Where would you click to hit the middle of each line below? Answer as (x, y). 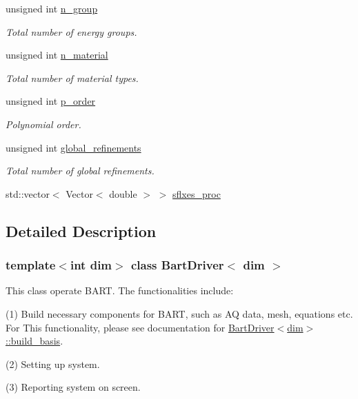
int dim (91, 265)
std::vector (28, 193)
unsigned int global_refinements (73, 147)
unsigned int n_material (57, 55)
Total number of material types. (72, 78)
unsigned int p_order (51, 101)
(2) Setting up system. (53, 364)
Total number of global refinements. (80, 171)
